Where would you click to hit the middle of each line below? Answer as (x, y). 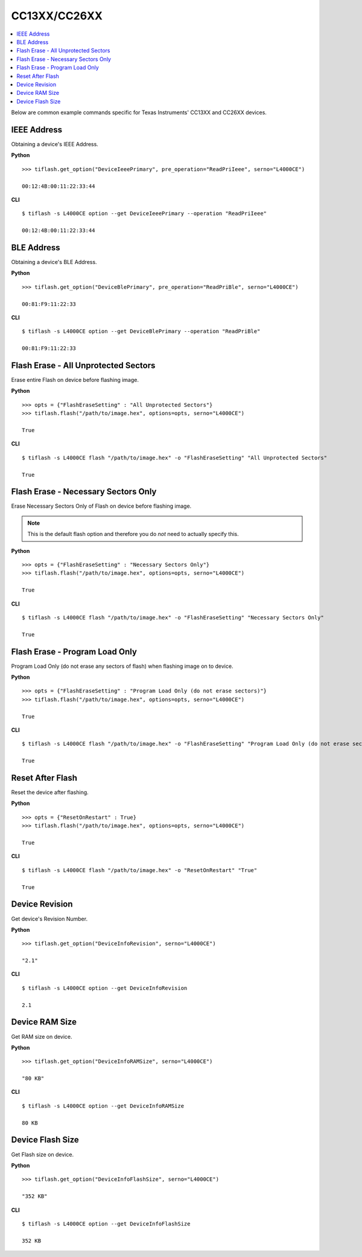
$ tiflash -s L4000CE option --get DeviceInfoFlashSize (106, 1223)
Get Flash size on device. (43, 1154)
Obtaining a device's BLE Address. (54, 262)
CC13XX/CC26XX (57, 16)
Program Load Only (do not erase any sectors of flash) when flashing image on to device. (122, 666)
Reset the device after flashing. (50, 792)
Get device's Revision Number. (49, 919)
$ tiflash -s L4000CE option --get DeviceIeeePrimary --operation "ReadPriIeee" (144, 214)
